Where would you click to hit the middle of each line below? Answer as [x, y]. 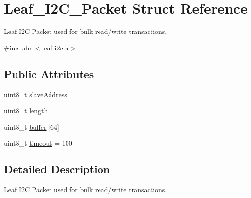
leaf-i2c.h [55, 47]
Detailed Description [57, 169]
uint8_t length [26, 110]
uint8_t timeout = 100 [38, 143]
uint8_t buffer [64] [32, 126]
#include [17, 47]
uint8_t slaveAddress [35, 94]
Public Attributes [49, 74]
